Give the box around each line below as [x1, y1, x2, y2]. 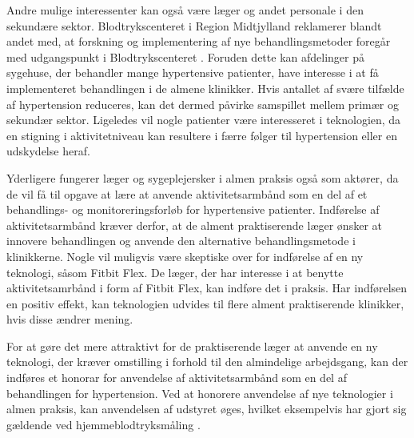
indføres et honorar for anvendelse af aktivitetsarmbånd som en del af [6, 369, 347, 386]
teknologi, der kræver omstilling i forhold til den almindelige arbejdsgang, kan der [6, 353, 408, 370]
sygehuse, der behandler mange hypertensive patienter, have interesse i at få [6, 64, 379, 81]
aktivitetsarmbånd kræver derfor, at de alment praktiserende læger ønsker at [6, 216, 382, 233]
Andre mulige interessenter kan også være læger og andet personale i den [6, 2, 364, 18]
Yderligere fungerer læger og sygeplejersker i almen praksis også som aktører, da [6, 169, 399, 186]
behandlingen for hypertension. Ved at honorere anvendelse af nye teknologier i [6, 384, 393, 401]
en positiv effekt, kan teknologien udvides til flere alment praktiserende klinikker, [6, 295, 404, 311]
